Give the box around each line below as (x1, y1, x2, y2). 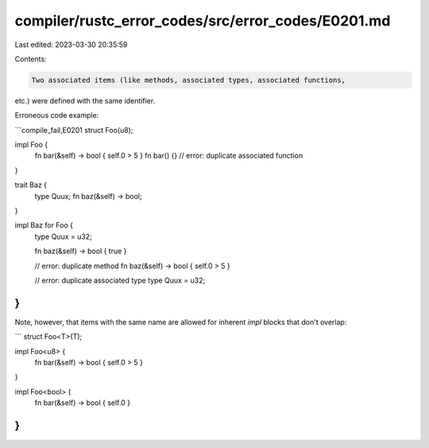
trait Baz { (14, 180, 48, 190)
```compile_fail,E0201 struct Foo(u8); (14, 125, 133, 134)
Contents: (14, 54, 47, 64)
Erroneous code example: (14, 111, 99, 120)
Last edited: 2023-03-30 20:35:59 (14, 40, 128, 49)
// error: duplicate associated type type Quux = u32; (34, 275, 206, 285)
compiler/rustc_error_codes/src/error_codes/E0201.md (14, 12, 391, 29)
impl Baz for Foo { (14, 220, 74, 230)
